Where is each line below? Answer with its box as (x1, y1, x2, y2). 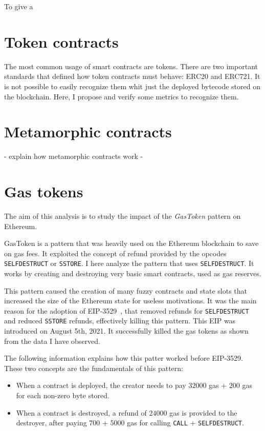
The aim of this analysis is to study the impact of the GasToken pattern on (4, 210, 241, 221)
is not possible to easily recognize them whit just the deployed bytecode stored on (4, 80, 261, 91)
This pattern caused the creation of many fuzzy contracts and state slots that (4, 285, 247, 296)
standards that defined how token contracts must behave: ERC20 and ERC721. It (4, 71, 260, 81)
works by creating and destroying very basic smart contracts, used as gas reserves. (4, 268, 261, 278)
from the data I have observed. (4, 335, 100, 346)
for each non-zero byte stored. (16, 390, 109, 401)
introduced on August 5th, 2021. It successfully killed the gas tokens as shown (4, 325, 249, 336)
